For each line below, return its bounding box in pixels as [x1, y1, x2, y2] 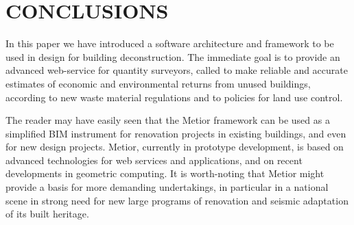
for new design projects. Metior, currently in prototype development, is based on [5, 140, 344, 154]
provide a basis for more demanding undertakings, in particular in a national [5, 180, 329, 194]
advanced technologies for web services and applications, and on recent [5, 153, 303, 167]
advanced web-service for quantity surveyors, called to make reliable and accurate [5, 63, 348, 77]
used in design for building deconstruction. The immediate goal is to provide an [5, 49, 340, 64]
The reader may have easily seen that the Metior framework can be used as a [5, 113, 330, 127]
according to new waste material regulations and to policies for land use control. [5, 90, 343, 104]
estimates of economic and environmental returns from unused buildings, [5, 76, 311, 90]
